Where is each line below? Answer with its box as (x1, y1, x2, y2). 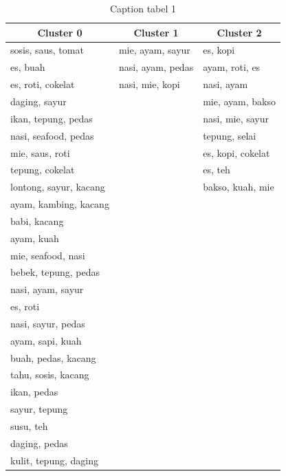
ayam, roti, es (203, 60, 261, 74)
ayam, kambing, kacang (10, 197, 109, 211)
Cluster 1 (133, 25, 179, 39)
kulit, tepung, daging (10, 453, 98, 467)
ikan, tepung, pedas (10, 111, 93, 125)
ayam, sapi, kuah (10, 333, 82, 347)
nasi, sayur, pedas (10, 316, 85, 330)
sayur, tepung (10, 402, 68, 416)
